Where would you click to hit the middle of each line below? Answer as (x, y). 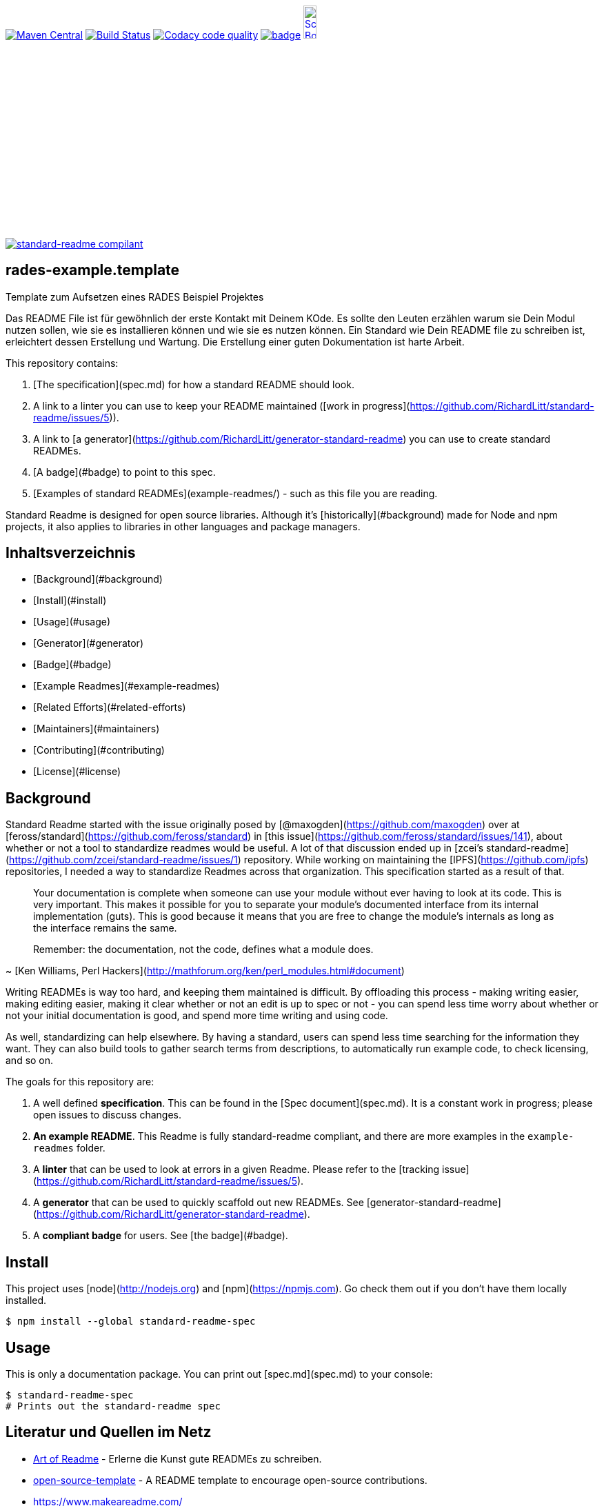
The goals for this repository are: (80, 1082)
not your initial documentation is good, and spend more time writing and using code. (197, 1016)
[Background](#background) (98, 579)
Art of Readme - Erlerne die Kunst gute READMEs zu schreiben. (178, 1458)
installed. (26, 1301)
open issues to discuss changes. (107, 1115)
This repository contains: (62, 363)
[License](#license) (77, 772)
